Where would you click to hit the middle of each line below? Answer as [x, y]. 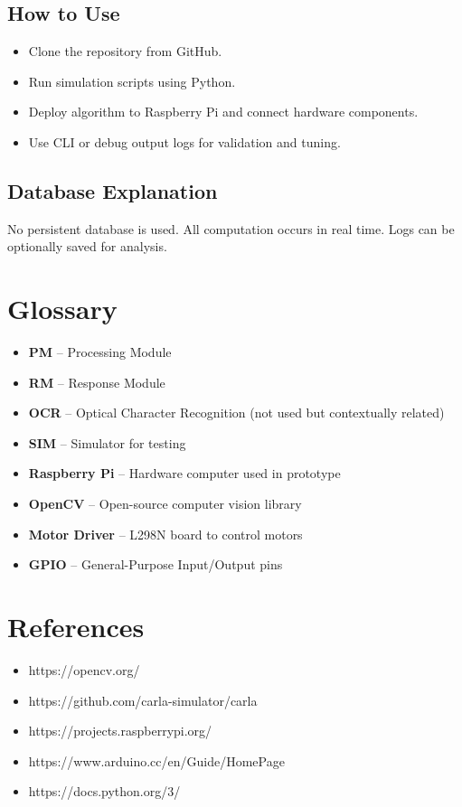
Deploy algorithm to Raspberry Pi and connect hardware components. [223, 112]
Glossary [62, 309]
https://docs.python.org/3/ [104, 791]
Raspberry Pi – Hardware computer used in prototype [184, 473]
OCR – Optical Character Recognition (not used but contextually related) [236, 413]
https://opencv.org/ [84, 669]
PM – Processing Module [100, 352]
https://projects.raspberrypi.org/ [120, 731]
